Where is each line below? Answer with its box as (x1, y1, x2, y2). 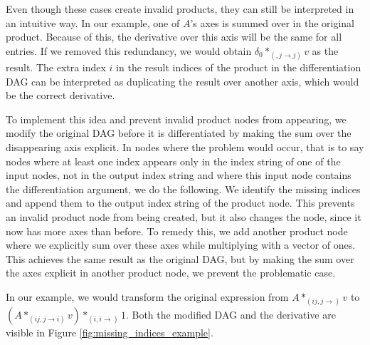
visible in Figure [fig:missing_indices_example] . (6, 325, 213, 340)
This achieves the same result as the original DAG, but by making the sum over (6, 251, 354, 266)
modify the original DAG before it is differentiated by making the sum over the (6, 125, 351, 140)
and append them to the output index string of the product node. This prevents (6, 195, 355, 210)
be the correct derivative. (6, 88, 115, 103)
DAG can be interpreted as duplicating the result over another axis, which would (6, 73, 359, 88)
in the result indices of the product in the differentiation (116, 59, 361, 74)
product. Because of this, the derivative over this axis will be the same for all (6, 29, 342, 44)
